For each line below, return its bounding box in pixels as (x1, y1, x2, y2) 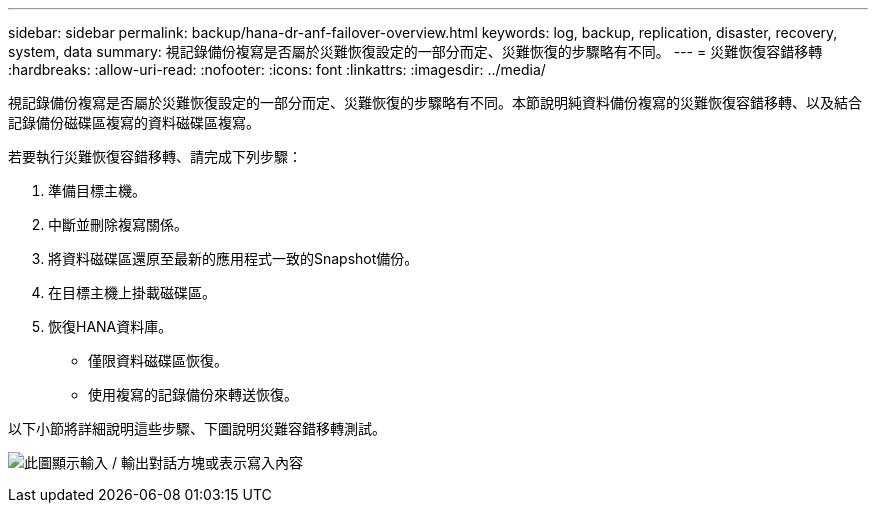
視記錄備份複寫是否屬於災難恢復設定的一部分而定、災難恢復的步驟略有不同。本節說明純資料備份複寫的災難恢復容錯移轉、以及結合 (8, 94, 862, 111)
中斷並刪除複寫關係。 (48, 216, 188, 233)
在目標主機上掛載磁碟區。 (48, 284, 216, 301)
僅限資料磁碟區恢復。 (88, 352, 228, 369)
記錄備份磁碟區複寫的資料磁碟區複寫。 (8, 114, 260, 131)
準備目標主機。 (48, 182, 146, 199)
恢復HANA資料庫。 (48, 318, 173, 335)
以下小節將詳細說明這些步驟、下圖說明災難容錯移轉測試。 (8, 420, 386, 437)
